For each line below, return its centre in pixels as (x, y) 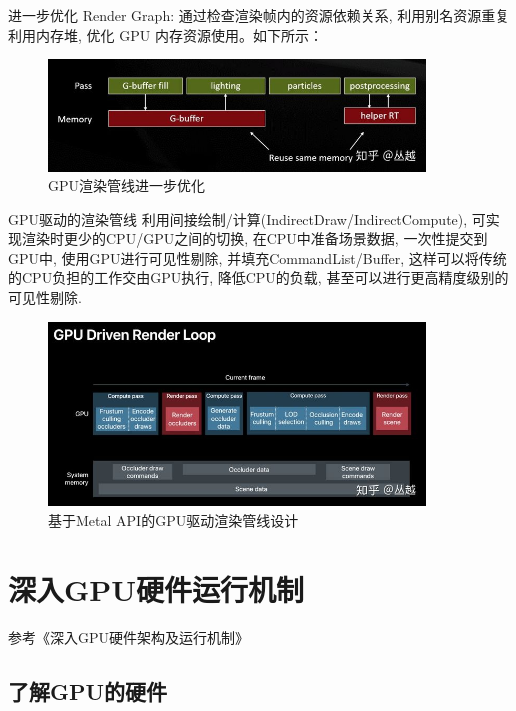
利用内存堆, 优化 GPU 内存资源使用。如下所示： (165, 34)
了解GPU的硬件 (88, 690)
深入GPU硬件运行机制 (156, 588)
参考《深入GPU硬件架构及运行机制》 (129, 636)
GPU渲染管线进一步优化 (127, 185)
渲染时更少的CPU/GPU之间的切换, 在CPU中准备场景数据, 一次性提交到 (254, 238)
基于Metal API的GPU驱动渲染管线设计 (173, 520)
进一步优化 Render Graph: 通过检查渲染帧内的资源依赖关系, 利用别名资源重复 (259, 15)
